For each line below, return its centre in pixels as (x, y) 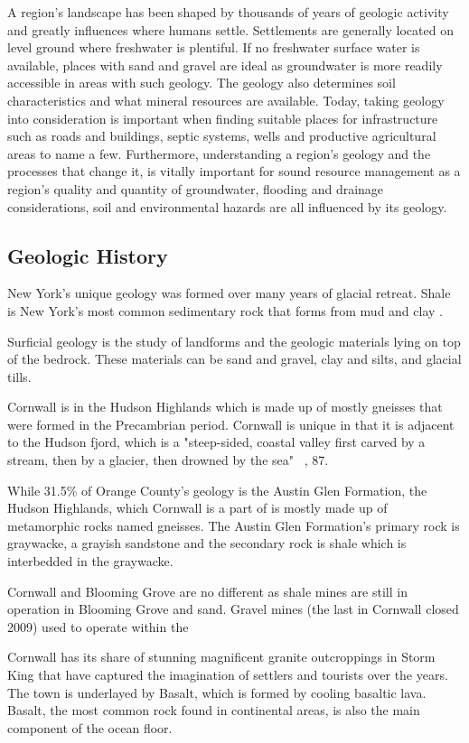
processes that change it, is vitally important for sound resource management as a (234, 171)
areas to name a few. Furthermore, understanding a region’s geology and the (219, 153)
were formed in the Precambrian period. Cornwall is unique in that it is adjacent (231, 424)
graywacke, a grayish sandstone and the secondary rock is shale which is (207, 543)
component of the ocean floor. (90, 727)
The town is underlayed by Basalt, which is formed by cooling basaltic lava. (217, 692)
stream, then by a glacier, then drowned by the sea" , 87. (168, 460)
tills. (19, 376)
